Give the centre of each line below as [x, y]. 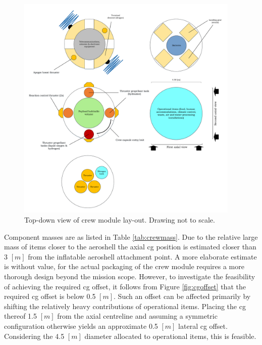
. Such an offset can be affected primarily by [182, 296]
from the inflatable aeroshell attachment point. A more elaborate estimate [142, 256]
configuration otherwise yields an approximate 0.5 [81, 326]
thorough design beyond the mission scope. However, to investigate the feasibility [130, 276]
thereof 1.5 [20, 316]
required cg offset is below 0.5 [50, 296]
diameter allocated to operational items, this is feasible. [170, 336]
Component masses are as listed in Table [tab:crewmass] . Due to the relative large [131, 236]
